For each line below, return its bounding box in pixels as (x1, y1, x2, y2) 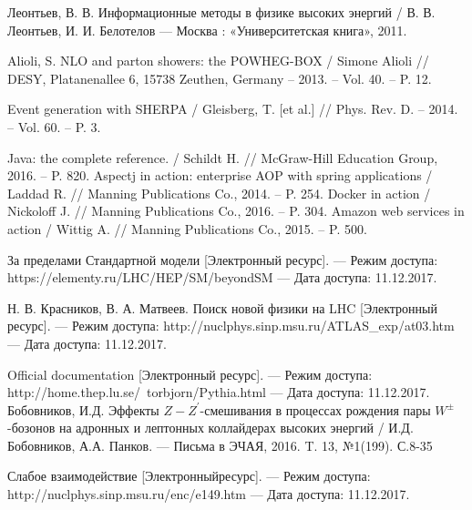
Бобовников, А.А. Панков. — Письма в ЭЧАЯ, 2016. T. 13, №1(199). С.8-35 (7, 435, 433, 454)
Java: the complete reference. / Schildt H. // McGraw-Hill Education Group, (7, 148, 438, 167)
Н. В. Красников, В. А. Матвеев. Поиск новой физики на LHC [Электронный (7, 298, 437, 317)
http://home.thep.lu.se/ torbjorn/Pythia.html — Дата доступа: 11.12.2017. (7, 382, 430, 402)
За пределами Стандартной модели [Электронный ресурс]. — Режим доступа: (7, 250, 438, 269)
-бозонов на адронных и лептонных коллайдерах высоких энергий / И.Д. (7, 418, 414, 437)
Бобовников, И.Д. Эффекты (7, 400, 159, 419)
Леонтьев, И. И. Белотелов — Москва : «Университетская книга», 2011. (7, 20, 407, 39)
